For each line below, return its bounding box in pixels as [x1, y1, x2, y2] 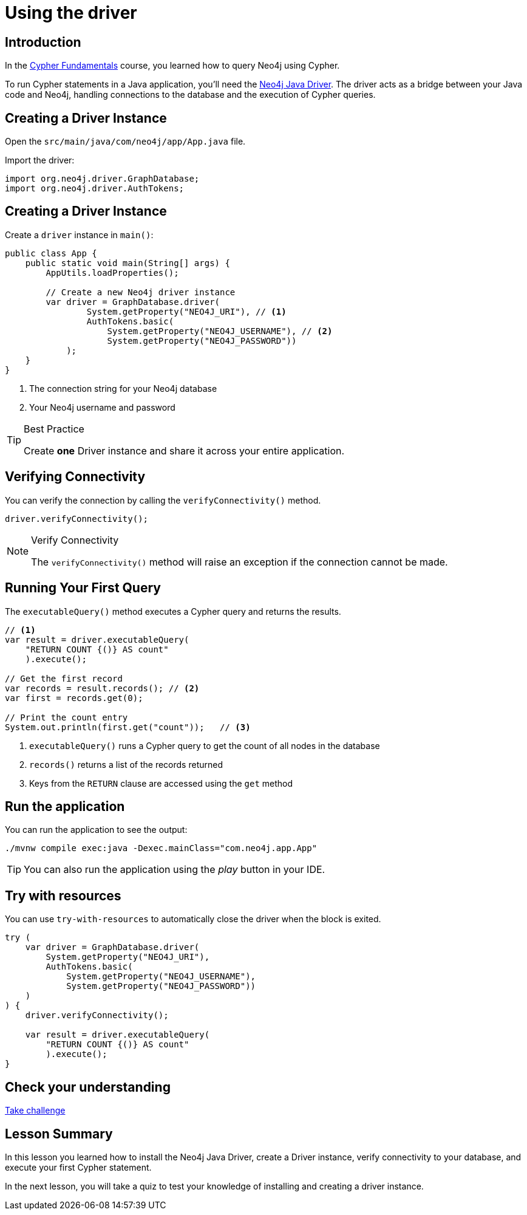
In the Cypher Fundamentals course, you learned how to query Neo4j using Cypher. [5, 60, 340, 71]
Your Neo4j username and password [29, 402, 175, 412]
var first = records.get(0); [5, 693, 143, 703]
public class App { [5, 248, 97, 258]
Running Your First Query [5, 580, 161, 596]
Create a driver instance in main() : [5, 229, 154, 240]
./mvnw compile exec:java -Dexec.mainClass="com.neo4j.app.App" [5, 843, 318, 854]
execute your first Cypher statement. [5, 1162, 152, 1172]
